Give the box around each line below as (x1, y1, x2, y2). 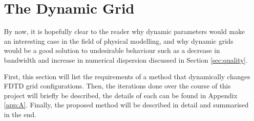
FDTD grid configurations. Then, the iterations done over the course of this (4, 81, 231, 91)
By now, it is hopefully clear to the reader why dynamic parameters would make (4, 26, 245, 36)
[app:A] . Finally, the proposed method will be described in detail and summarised (4, 100, 249, 110)
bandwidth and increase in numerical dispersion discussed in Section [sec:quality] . (4, 54, 248, 65)
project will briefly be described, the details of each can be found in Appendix (4, 90, 237, 100)
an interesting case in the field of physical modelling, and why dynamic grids (4, 35, 233, 46)
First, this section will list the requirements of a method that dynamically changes (4, 71, 250, 81)
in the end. (4, 109, 37, 119)
